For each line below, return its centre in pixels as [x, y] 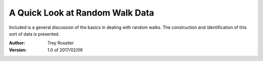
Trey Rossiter [61, 43]
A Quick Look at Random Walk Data [82, 13]
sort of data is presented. [34, 34]
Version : [18, 50]
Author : [17, 43]
